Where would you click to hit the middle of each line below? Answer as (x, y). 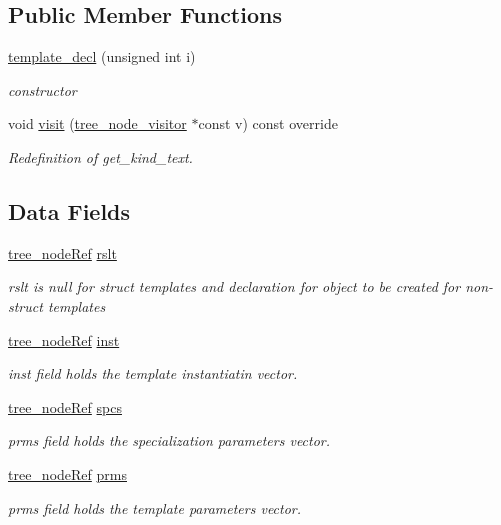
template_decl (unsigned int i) (102, 56)
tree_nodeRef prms (67, 473)
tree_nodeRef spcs (65, 406)
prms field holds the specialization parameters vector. (169, 440)
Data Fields (69, 210)
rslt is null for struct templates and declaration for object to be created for (234, 286)
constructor (42, 89)
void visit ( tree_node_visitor (97, 123)
